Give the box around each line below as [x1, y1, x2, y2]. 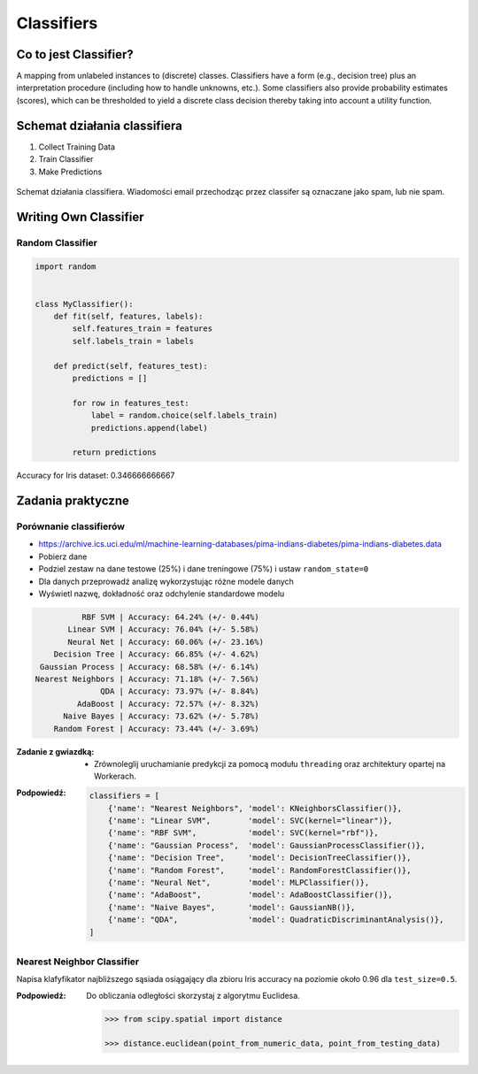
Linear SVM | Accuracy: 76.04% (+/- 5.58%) [67, 625, 260, 634]
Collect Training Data [38, 142, 115, 152]
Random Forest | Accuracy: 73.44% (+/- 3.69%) [53, 724, 260, 733]
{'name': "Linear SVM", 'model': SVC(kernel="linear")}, [107, 816, 393, 826]
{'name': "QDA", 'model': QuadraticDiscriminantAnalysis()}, [107, 915, 444, 924]
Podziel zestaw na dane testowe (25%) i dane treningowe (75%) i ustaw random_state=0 [38, 564, 369, 574]
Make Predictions [38, 166, 103, 177]
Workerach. [94, 771, 136, 782]
